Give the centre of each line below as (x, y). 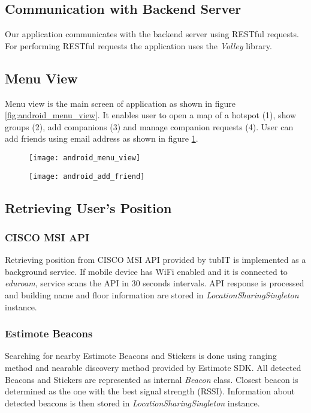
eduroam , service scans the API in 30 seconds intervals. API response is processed (155, 283)
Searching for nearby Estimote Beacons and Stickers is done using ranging (141, 356)
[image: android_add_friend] (87, 176)
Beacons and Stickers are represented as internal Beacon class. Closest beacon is (152, 379)
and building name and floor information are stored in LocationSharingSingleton (152, 295)
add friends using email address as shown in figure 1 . (102, 138)
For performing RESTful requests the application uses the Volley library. (138, 45)
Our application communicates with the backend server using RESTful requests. (152, 34)
